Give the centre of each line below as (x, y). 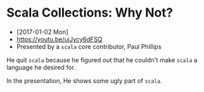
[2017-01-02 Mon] (42, 32)
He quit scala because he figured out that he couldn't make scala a (102, 59)
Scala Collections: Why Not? (90, 13)
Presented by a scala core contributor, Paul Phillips (89, 46)
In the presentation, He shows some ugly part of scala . (84, 80)
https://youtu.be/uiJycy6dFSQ (59, 39)
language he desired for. (41, 67)
